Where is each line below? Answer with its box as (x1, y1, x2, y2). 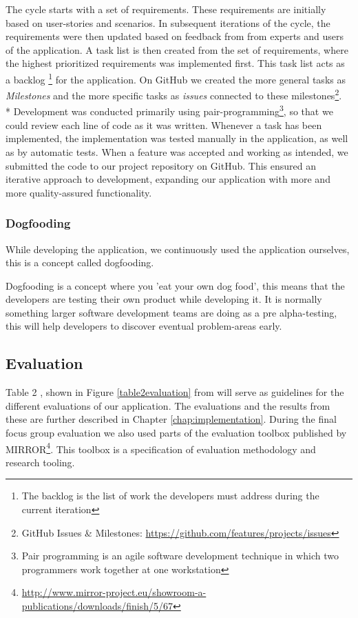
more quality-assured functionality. (6, 185, 152, 199)
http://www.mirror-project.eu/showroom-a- (21, 585, 207, 599)
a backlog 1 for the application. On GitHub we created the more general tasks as (6, 70, 346, 86)
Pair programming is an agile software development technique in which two (21, 548, 339, 563)
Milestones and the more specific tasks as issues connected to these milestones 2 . (6, 86, 342, 102)
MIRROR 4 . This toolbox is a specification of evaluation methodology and (6, 439, 316, 456)
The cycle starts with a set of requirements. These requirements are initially (6, 2, 326, 16)
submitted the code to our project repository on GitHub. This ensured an (6, 158, 316, 172)
